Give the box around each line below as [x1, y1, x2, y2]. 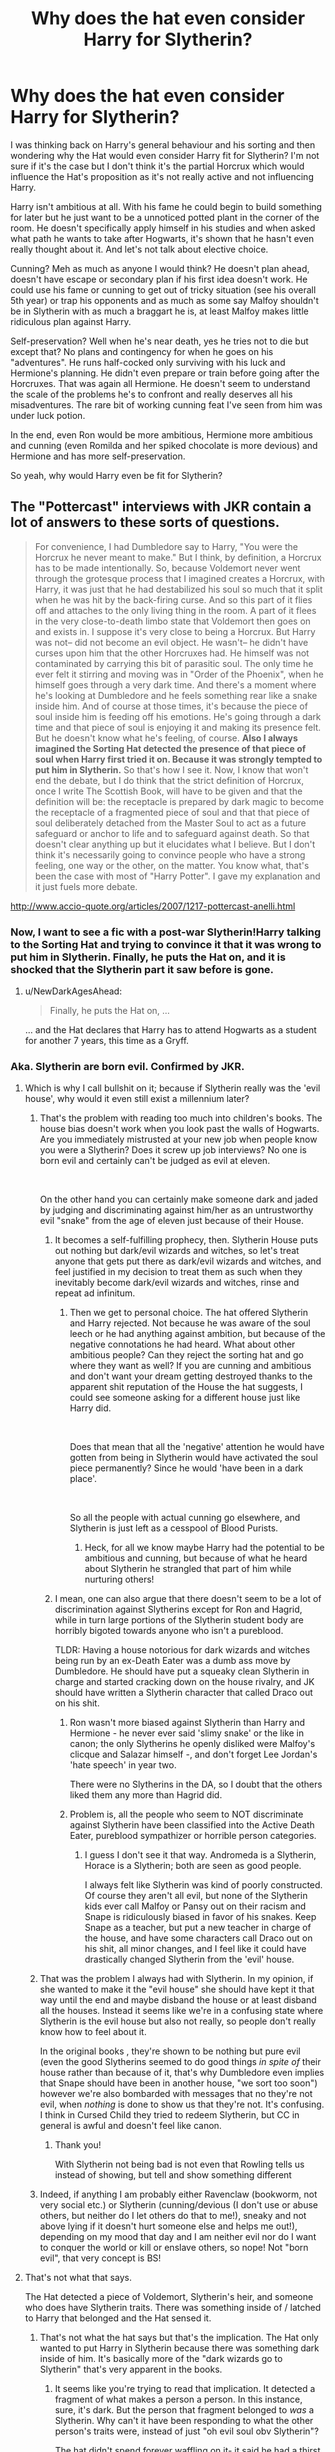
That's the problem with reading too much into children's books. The [39, 1112, 323, 1124]
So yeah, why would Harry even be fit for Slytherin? [10, 469, 223, 481]
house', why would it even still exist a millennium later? [24, 1093, 250, 1105]
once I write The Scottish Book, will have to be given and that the [34, 785, 303, 797]
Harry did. [69, 1402, 112, 1414]
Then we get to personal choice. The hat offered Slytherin [69, 1307, 309, 1319]
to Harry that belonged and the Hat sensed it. [24, 2312, 212, 2324]
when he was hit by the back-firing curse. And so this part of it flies [34, 593, 313, 606]
